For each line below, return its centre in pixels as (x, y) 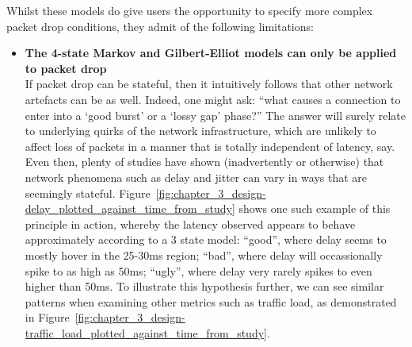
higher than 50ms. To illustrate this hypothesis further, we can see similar (204, 286)
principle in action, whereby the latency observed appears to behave (190, 224)
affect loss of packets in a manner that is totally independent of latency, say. (210, 146)
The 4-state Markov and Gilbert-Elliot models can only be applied (211, 53)
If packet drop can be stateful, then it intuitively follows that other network (209, 84)
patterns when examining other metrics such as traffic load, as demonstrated (211, 301)
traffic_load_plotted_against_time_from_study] (146, 332)
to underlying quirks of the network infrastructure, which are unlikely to (200, 131)
